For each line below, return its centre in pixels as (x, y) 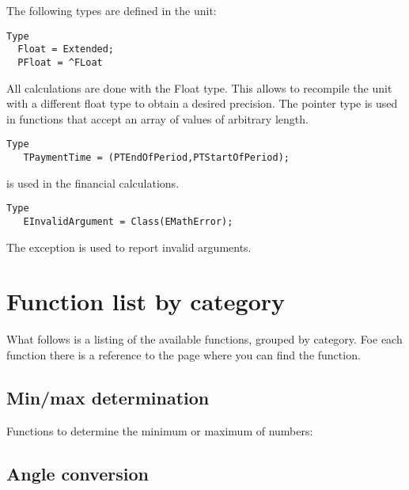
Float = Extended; (66, 49)
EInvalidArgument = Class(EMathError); (128, 221)
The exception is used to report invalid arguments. (129, 247)
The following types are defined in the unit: (112, 10)
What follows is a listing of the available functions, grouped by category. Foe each (204, 339)
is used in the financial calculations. (93, 182)
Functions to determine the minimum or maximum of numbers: (160, 430)
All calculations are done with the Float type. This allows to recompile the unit (199, 87)
